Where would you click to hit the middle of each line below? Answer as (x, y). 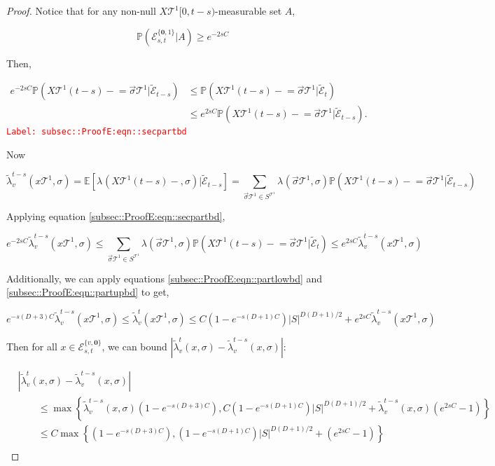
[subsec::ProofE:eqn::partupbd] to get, (88, 292)
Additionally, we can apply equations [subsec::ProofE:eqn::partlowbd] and (165, 278)
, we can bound (134, 346)
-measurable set (249, 11)
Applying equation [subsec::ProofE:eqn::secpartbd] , (116, 216)
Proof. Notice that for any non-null (81, 11)
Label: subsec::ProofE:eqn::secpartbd (97, 132)
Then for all (32, 346)
